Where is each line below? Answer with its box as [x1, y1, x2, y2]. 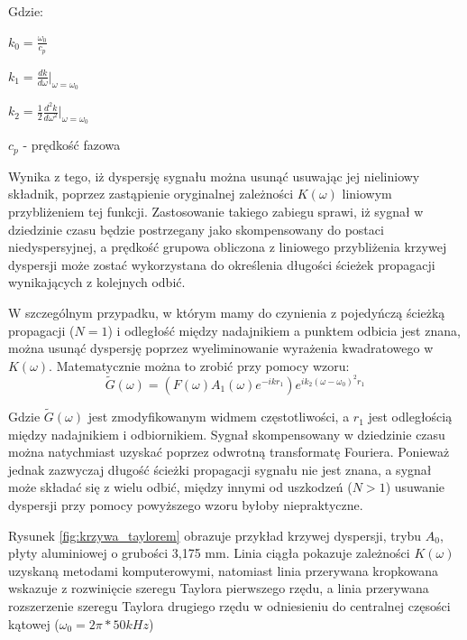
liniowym [342, 184, 392, 203]
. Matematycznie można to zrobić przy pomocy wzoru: [49, 356, 350, 375]
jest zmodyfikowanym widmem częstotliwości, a [87, 407, 350, 426]
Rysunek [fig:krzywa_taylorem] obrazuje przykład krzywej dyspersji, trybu [8, 525, 422, 544]
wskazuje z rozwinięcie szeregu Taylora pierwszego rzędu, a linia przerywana [8, 579, 429, 598]
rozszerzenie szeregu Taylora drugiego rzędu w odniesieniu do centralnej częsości [8, 597, 451, 616]
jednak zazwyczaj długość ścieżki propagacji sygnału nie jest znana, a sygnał [8, 459, 432, 478]
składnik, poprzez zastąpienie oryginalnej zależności [8, 184, 294, 203]
